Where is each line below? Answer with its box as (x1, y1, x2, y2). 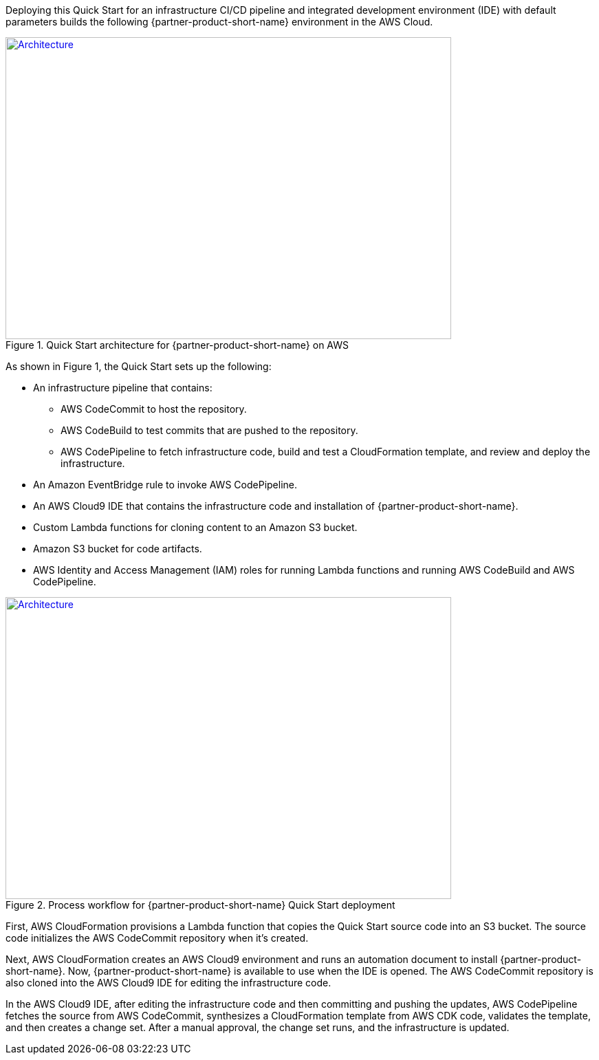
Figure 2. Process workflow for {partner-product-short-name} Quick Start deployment (6, 899, 395, 911)
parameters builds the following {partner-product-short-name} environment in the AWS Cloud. (6, 16, 433, 28)
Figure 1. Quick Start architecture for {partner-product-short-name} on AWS (6, 339, 349, 351)
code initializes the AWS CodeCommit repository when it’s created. (6, 932, 309, 944)
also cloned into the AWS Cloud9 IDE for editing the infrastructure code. (6, 977, 331, 988)
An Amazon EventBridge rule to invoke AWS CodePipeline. (33, 479, 298, 490)
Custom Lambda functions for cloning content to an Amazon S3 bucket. (33, 521, 358, 533)
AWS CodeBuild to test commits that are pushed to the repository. (61, 424, 358, 436)
